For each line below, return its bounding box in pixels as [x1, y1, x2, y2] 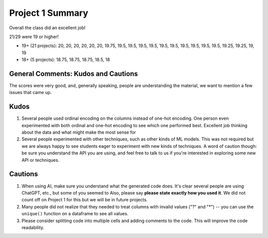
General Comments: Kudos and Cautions [9, 69, 138, 78]
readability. [21, 224, 45, 230]
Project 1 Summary [9, 7, 89, 18]
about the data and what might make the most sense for [21, 129, 136, 136]
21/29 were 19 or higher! [9, 34, 59, 40]
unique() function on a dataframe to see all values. [21, 211, 129, 217]
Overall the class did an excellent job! [9, 25, 86, 31]
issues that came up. [9, 90, 52, 95]
